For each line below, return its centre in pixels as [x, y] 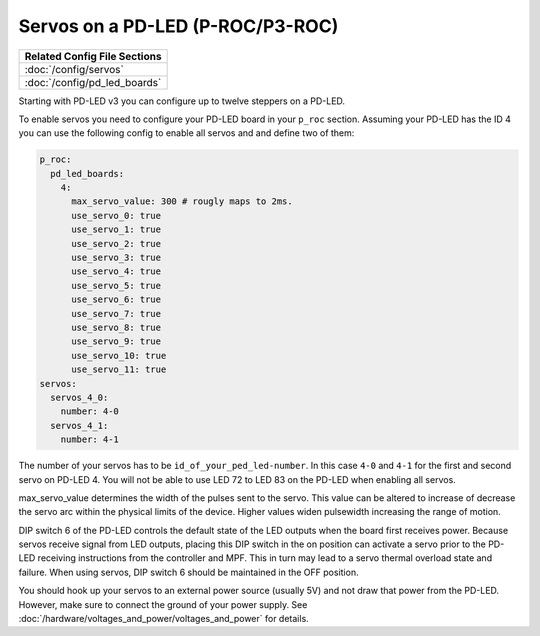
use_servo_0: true [116, 215]
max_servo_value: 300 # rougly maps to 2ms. [182, 201]
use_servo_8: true [116, 327]
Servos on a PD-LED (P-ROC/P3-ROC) [178, 26]
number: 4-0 [90, 411]
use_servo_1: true [116, 229]
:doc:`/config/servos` [74, 69]
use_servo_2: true [116, 243]
